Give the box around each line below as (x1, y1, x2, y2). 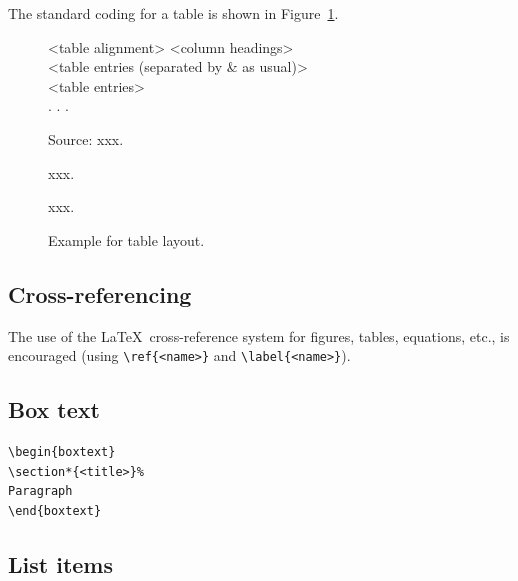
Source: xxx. (48, 128, 124, 149)
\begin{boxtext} (8, 445, 116, 459)
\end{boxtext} (8, 503, 102, 518)
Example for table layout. (48, 229, 205, 250)
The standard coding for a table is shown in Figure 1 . (8, 3, 339, 23)
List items (8, 548, 113, 579)
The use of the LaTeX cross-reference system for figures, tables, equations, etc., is (8, 325, 510, 346)
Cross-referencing (8, 278, 192, 309)
